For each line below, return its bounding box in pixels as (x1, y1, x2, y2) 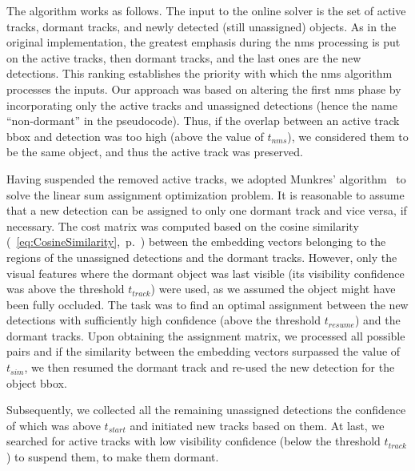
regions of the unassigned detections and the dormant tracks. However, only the (6, 248, 397, 265)
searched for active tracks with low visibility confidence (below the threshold (6, 433, 381, 449)
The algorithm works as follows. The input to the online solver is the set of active (6, 2, 406, 18)
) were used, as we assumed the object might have (150, 280, 396, 297)
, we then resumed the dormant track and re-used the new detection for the (24, 359, 395, 376)
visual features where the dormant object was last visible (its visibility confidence (6, 264, 405, 281)
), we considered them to (287, 127, 409, 144)
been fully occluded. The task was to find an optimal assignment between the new (6, 296, 409, 312)
